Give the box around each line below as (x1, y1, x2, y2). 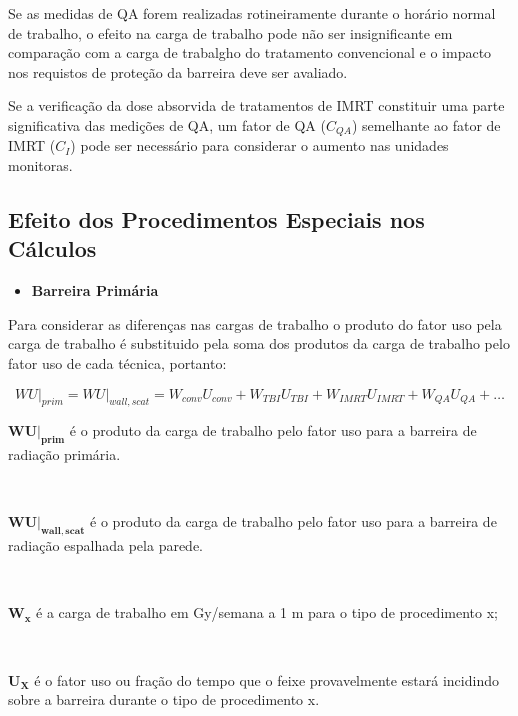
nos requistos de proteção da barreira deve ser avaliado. (8, 61, 348, 82)
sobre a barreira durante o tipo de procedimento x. (8, 689, 320, 710)
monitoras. (8, 155, 73, 176)
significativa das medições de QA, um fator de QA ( (8, 114, 326, 135)
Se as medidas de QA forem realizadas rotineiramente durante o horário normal (8, 3, 496, 23)
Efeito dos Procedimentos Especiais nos (8, 204, 425, 234)
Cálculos (8, 233, 97, 264)
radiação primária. (8, 444, 121, 465)
